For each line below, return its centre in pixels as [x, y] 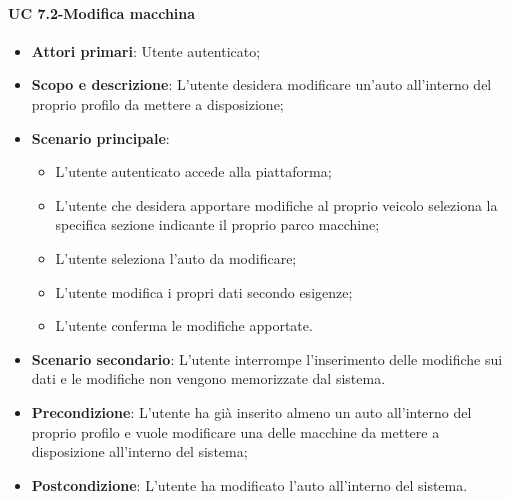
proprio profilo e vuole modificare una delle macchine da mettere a [235, 431]
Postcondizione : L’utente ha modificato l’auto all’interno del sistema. [249, 484]
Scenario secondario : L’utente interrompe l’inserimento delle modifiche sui [267, 358]
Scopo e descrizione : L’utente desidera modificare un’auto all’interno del [261, 84]
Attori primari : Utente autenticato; [146, 50]
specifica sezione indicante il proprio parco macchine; [217, 224]
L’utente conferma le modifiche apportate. [184, 325]
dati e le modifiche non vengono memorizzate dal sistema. [208, 378]
